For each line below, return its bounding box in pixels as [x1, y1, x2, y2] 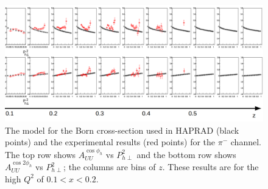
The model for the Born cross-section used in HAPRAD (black [5, 123, 239, 136]
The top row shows [5, 148, 76, 160]
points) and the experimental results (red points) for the [5, 136, 216, 148]
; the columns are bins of [63, 160, 156, 173]
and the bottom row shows [136, 148, 236, 160]
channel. [230, 136, 261, 148]
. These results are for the [162, 160, 259, 173]
